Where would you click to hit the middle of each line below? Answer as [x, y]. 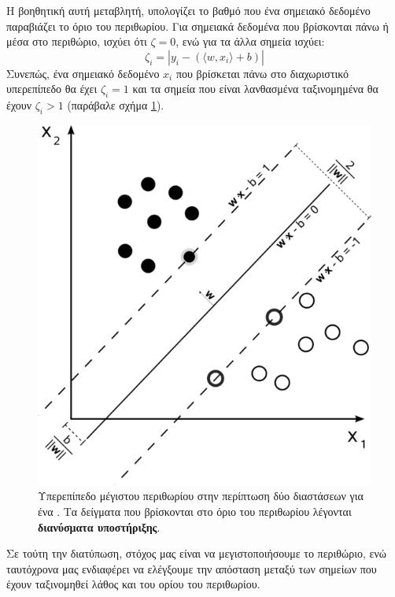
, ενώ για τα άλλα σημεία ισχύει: [250, 41]
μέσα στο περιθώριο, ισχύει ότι [77, 41]
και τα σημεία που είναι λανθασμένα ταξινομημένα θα [255, 89]
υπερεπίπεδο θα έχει [52, 89]
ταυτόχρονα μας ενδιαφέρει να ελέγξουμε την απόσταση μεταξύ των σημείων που [192, 568]
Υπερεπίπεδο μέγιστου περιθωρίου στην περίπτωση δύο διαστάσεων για [201, 496]
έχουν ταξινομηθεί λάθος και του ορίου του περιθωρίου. [133, 584]
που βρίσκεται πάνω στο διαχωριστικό [262, 73]
